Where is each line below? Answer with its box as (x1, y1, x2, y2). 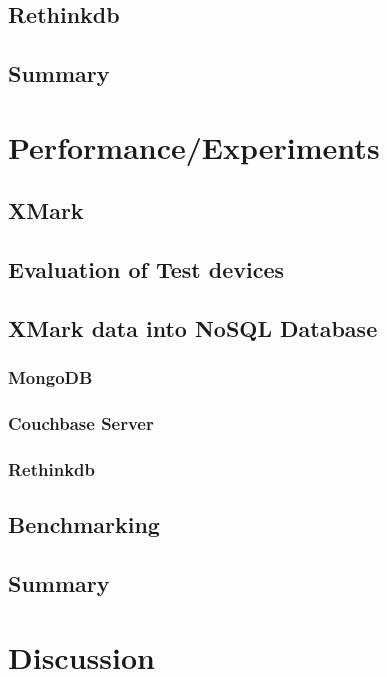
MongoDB (8, 365, 93, 390)
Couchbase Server (8, 411, 154, 436)
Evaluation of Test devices (8, 254, 285, 285)
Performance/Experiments (8, 126, 380, 167)
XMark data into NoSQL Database (8, 312, 378, 343)
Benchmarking (8, 509, 160, 540)
